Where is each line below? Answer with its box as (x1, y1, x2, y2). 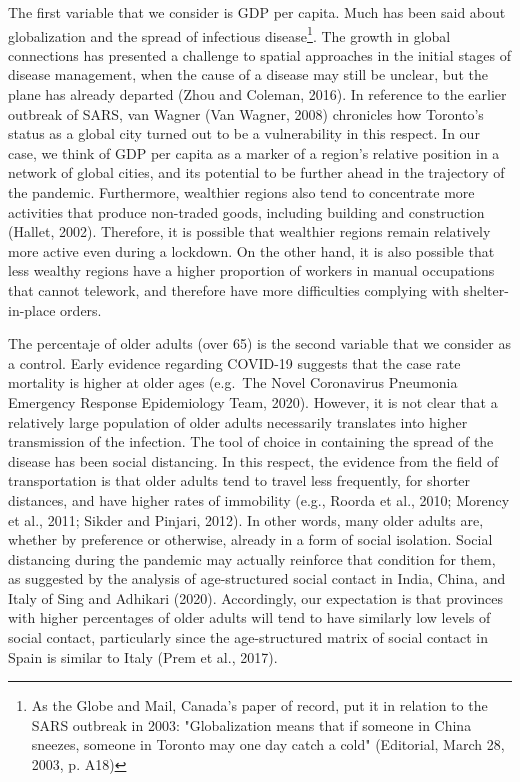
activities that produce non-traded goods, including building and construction (8, 201, 485, 222)
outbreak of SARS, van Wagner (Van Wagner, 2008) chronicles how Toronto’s (8, 103, 484, 124)
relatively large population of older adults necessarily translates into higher (8, 411, 468, 432)
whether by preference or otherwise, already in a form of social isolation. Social (8, 529, 493, 550)
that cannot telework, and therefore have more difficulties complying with (8, 279, 459, 300)
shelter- (463, 279, 509, 300)
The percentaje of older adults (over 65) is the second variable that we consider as (8, 333, 511, 354)
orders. (60, 299, 102, 320)
